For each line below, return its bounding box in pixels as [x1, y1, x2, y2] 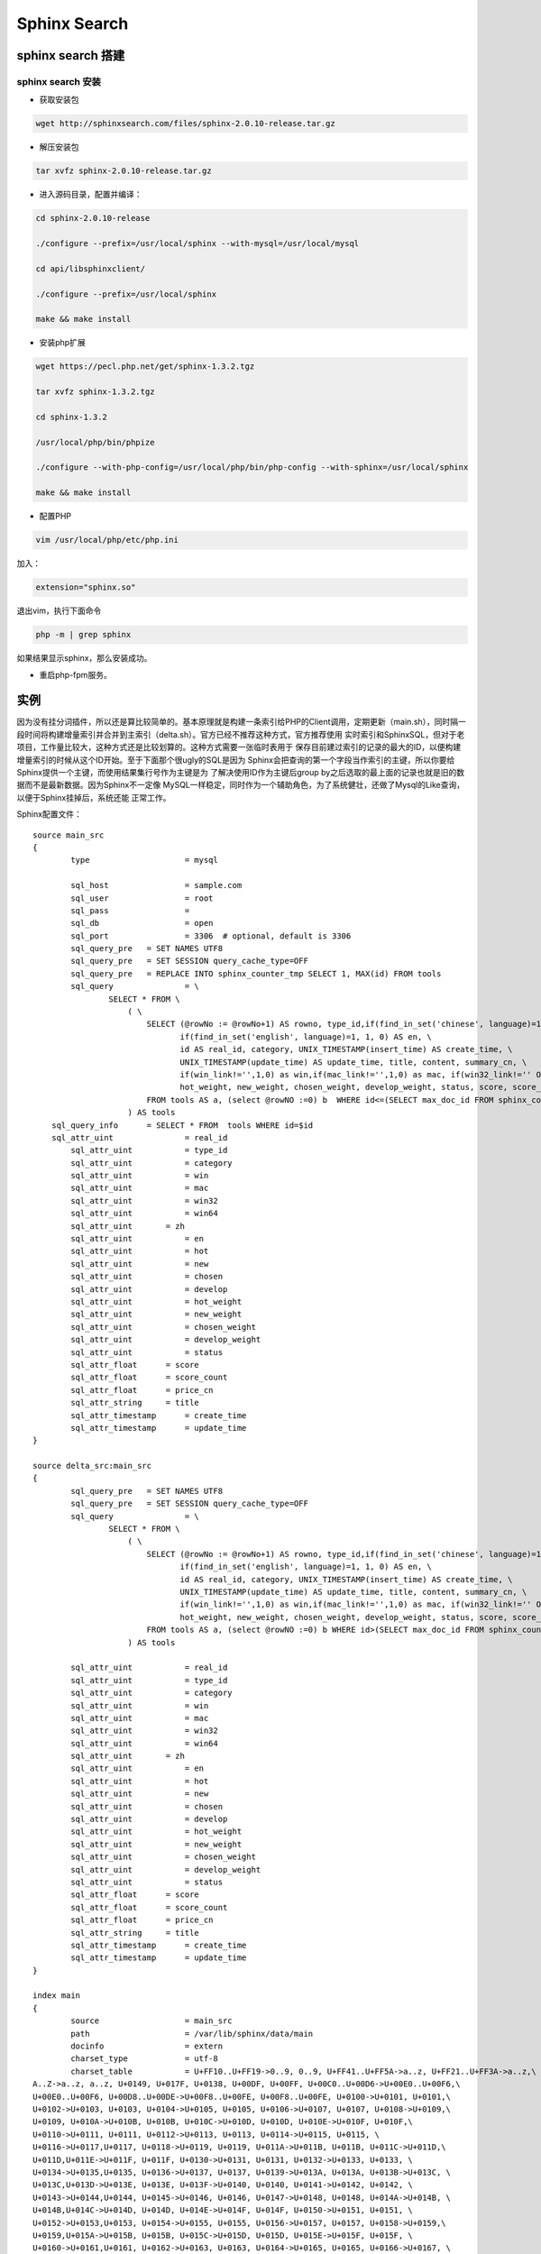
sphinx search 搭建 [16, 48, 125, 63]
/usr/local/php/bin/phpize [35, 437, 155, 447]
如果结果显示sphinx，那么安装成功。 [16, 653, 152, 664]
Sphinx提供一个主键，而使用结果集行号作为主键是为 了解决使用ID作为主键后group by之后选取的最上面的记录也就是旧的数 [16, 766, 464, 777]
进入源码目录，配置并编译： [39, 189, 142, 200]
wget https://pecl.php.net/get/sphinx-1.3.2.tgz [35, 362, 255, 371]
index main [32, 1991, 81, 2001]
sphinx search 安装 [16, 75, 101, 87]
